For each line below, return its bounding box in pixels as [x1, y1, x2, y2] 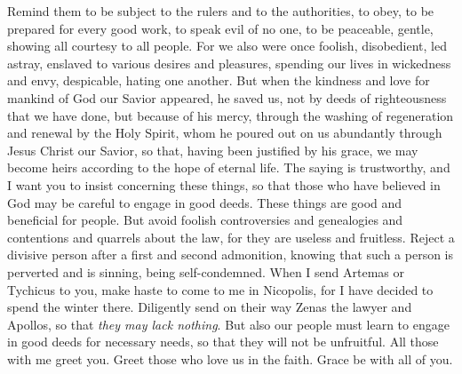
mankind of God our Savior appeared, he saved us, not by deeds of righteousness [7, 88, 447, 107]
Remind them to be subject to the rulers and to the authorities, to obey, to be [7, 2, 434, 20]
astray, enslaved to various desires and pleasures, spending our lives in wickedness [7, 53, 451, 72]
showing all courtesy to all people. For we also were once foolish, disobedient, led [7, 36, 447, 55]
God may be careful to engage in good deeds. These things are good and [7, 193, 402, 211]
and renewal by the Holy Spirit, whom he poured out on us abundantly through [7, 123, 442, 142]
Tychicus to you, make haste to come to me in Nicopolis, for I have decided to [7, 280, 434, 298]
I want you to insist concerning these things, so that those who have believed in [7, 175, 441, 194]
